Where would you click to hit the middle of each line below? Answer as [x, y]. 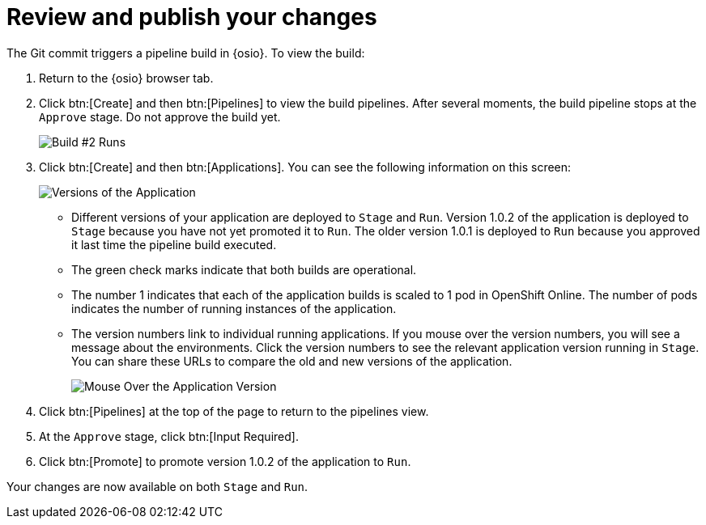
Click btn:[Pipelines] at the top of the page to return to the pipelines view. [234, 411]
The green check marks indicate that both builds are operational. [244, 269]
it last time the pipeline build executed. [174, 244]
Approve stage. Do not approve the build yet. [160, 116]
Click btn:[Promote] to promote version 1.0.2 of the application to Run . [225, 461]
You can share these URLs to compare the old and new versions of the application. [292, 361]
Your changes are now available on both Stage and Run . [157, 486]
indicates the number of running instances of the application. [234, 308]
